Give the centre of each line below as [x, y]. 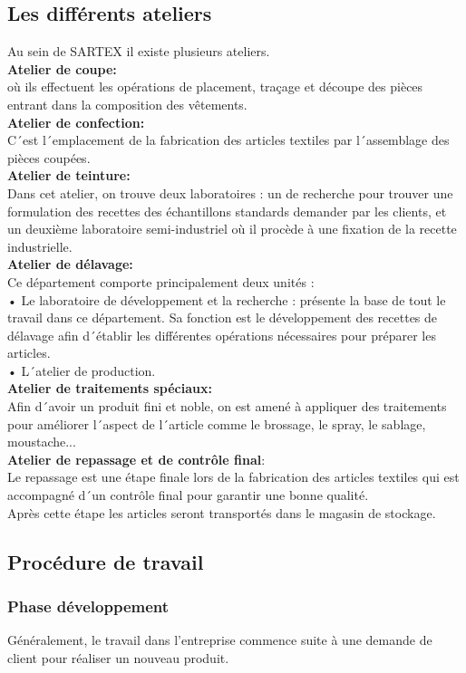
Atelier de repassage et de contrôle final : [136, 459]
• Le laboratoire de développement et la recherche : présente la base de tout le [227, 299]
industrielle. [40, 246]
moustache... [42, 442]
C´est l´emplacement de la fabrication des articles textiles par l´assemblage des [228, 140]
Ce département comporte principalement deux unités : [161, 281]
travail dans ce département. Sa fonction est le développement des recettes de [223, 317]
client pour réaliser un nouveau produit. [118, 657]
